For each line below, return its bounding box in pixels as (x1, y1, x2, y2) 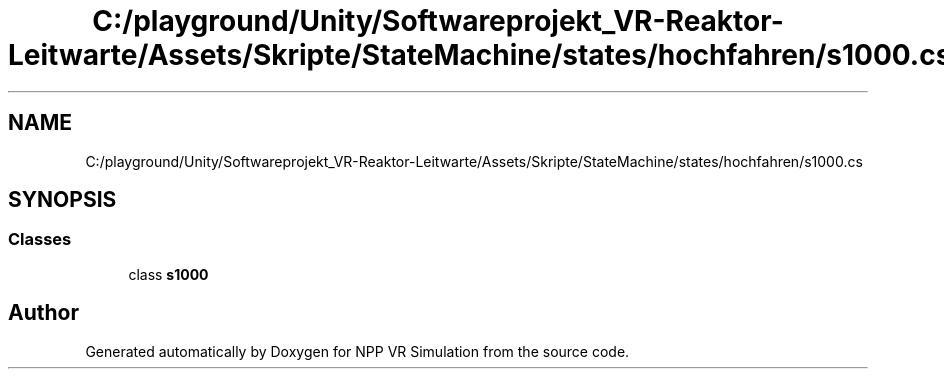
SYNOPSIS (8, 187, 117, 213)
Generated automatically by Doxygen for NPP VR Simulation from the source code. (85, 342, 630, 360)
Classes (8, 229, 72, 250)
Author (8, 300, 79, 326)
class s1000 (128, 265, 209, 283)
